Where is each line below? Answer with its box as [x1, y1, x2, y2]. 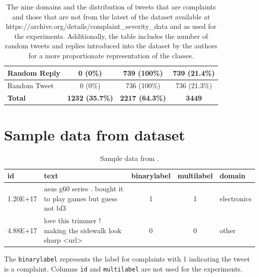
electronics [220, 193, 252, 203]
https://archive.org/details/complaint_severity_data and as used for [5, 21, 217, 31]
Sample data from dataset [4, 124, 185, 144]
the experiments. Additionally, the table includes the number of [14, 30, 208, 41]
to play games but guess [44, 193, 118, 203]
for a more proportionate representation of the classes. [28, 50, 194, 60]
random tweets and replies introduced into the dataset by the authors [4, 40, 218, 51]
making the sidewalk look [44, 225, 122, 235]
